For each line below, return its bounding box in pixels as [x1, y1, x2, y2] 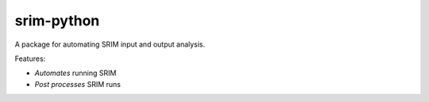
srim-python [14, 12, 100, 29]
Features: [14, 54, 46, 63]
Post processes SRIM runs [34, 79, 121, 89]
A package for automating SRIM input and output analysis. [14, 40, 206, 49]
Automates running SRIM [34, 68, 117, 78]
